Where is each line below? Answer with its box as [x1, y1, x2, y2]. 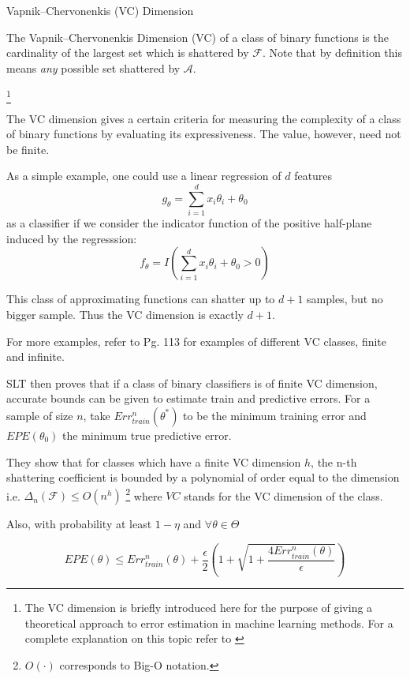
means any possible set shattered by [6, 59, 181, 76]
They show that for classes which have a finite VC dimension [6, 453, 301, 470]
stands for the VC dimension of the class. [184, 487, 383, 504]
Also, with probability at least [6, 516, 152, 532]
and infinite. [6, 348, 65, 365]
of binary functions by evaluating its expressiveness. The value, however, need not [6, 126, 401, 142]
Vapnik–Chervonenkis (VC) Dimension [6, 2, 194, 18]
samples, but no [307, 291, 383, 307]
